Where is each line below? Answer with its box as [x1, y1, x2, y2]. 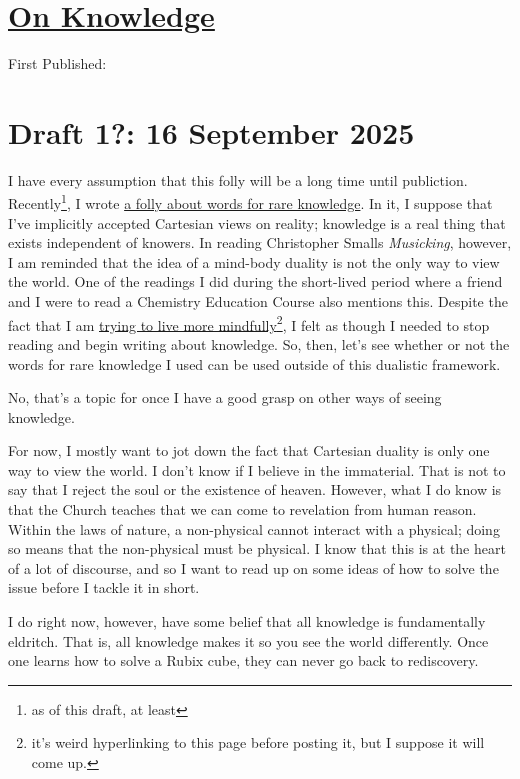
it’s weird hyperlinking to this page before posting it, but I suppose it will [31, 732, 485, 753]
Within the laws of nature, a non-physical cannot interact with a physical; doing [8, 518, 500, 539]
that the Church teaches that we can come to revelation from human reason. [8, 499, 477, 520]
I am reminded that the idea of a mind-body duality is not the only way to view [8, 251, 500, 272]
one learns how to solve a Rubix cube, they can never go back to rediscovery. [8, 650, 479, 671]
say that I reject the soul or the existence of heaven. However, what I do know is [8, 479, 502, 500]
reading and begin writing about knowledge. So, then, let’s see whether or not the [8, 333, 510, 354]
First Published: [8, 53, 107, 74]
